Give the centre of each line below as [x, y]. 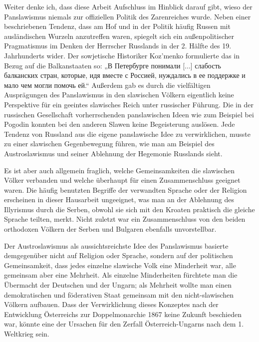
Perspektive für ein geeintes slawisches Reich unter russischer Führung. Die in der [129, 104]
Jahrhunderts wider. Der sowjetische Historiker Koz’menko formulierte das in [122, 55]
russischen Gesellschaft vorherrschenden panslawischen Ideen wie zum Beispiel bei [129, 114]
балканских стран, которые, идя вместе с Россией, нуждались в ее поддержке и [125, 75]
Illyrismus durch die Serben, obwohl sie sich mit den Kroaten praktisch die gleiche [129, 209]
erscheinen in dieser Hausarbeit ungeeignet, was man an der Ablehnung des [119, 199]
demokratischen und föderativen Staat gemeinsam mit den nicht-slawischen [119, 294]
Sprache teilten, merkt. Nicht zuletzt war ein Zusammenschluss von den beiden [125, 219]
